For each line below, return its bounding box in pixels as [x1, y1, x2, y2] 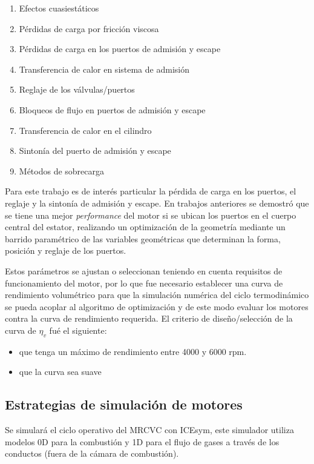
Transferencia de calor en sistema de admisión [19, 62, 189, 75]
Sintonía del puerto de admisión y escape [19, 144, 171, 157]
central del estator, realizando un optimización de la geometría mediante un [5, 220, 286, 233]
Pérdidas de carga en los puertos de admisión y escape [19, 42, 221, 55]
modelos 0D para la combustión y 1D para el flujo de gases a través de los [5, 435, 280, 448]
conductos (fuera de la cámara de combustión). [5, 447, 179, 460]
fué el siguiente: [49, 323, 107, 336]
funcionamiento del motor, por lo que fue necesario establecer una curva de [5, 276, 283, 289]
